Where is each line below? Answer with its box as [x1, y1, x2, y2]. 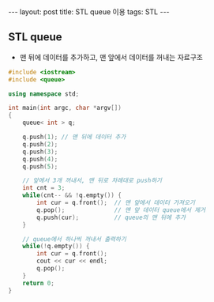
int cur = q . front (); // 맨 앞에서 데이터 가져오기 [36, 199, 196, 207]
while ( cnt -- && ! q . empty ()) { [22, 191, 122, 199]
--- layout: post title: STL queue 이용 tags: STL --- [8, 7, 170, 17]
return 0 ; [22, 279, 55, 287]
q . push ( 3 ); [22, 148, 58, 156]
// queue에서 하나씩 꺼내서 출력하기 [22, 235, 126, 243]
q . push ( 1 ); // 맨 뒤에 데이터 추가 [22, 133, 126, 142]
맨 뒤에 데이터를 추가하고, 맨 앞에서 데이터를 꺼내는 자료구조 [19, 52, 204, 62]
